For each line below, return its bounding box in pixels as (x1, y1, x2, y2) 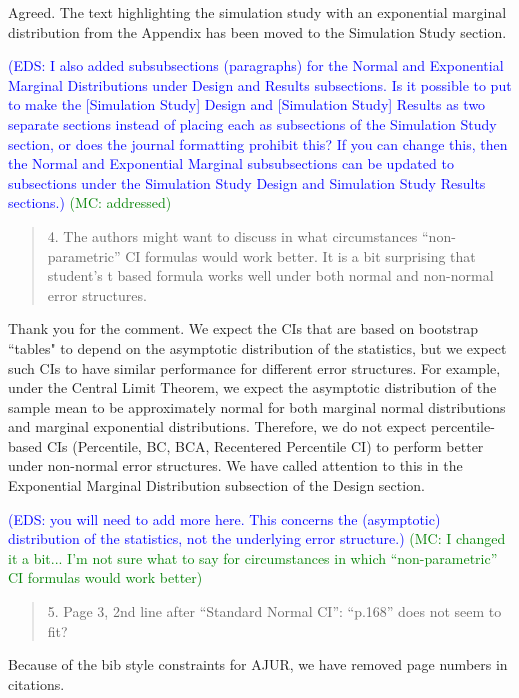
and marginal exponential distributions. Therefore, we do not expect (8, 416, 427, 437)
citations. (8, 673, 65, 694)
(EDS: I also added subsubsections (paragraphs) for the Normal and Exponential (8, 55, 504, 76)
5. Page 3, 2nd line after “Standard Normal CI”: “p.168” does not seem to (47, 601, 502, 622)
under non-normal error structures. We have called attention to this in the (8, 455, 463, 476)
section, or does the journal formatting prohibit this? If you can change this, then (8, 133, 508, 154)
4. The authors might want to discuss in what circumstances (47, 225, 418, 246)
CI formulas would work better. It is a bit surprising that (125, 245, 476, 266)
